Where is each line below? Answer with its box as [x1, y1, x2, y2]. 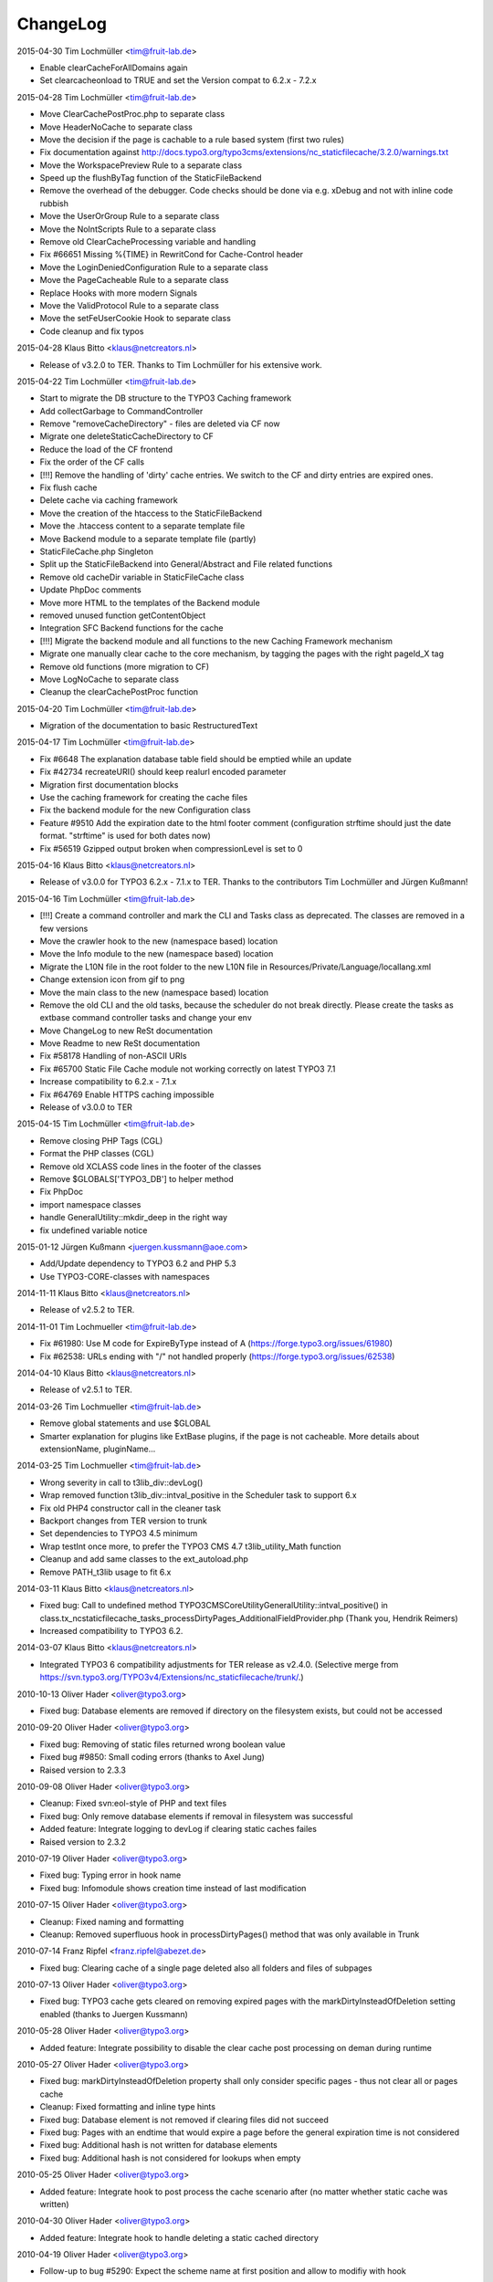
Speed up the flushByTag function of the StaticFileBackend [39, 173, 262, 183]
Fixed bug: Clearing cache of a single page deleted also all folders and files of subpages [39, 1963, 372, 1973]
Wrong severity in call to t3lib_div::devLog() [39, 1477, 204, 1488]
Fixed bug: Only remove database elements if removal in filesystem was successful [39, 1810, 353, 1821]
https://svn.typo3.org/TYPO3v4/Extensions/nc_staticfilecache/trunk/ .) [39, 1671, 305, 1683]
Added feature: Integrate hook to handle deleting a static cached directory [39, 2232, 320, 2243]
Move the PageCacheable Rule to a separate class [39, 275, 229, 286]
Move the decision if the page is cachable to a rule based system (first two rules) [39, 133, 345, 145]
